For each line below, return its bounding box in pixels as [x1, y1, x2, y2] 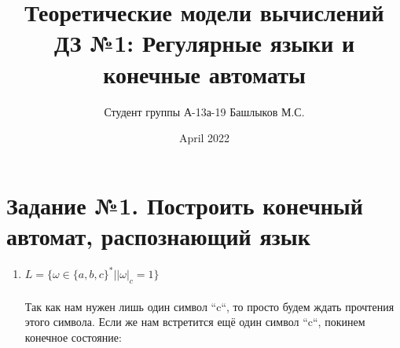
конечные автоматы [103, 57, 306, 90]
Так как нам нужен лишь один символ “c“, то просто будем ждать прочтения [24, 298, 394, 314]
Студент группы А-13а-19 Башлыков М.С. [104, 103, 305, 119]
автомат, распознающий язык [6, 219, 310, 251]
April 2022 [178, 130, 230, 146]
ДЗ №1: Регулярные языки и [53, 27, 355, 59]
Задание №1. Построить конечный [6, 189, 363, 221]
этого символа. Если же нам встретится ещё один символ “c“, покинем [24, 313, 365, 330]
